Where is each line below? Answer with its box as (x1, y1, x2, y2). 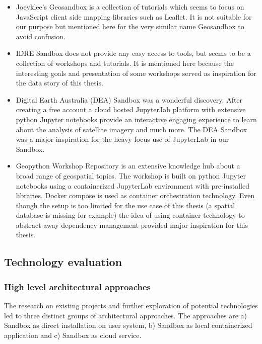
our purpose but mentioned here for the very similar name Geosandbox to (16, 21, 244, 32)
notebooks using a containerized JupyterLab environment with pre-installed (16, 180, 249, 191)
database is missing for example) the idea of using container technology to (16, 210, 245, 220)
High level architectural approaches (4, 280, 151, 293)
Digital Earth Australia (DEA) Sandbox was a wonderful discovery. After (16, 94, 243, 105)
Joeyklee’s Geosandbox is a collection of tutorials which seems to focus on (16, 2, 244, 12)
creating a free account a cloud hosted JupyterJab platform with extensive (16, 104, 246, 115)
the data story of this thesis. (16, 77, 103, 88)
